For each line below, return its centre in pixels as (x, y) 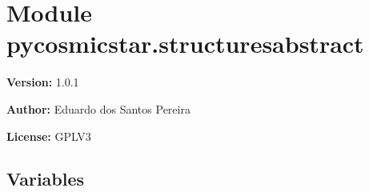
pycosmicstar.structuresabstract (185, 44)
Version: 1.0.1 (43, 82)
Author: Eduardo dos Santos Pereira (98, 108)
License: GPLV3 (49, 136)
